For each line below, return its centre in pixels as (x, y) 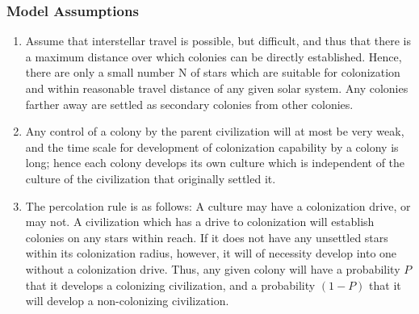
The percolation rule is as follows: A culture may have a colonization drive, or (218, 205)
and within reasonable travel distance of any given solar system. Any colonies (217, 88)
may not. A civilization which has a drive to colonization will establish (200, 222)
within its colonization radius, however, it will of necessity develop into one (211, 253)
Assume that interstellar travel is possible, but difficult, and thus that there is (218, 41)
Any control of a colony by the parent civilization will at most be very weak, (215, 131)
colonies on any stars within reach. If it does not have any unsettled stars (207, 237)
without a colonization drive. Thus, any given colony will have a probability (213, 268)
